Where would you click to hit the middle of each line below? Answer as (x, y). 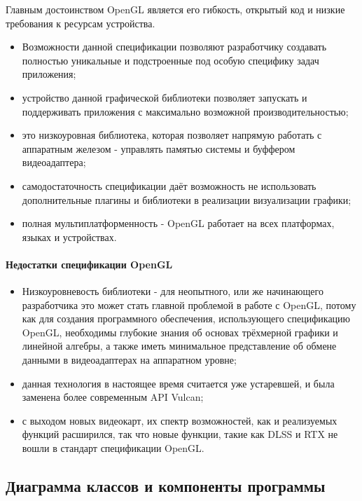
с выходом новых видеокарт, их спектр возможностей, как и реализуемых (180, 420)
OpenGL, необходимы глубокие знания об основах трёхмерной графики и (180, 332)
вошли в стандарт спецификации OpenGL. (113, 448)
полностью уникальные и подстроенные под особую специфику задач (170, 60)
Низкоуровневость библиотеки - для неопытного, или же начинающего (173, 291)
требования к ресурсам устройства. (81, 23)
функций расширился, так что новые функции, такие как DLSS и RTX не (180, 434)
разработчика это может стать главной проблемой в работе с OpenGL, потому (189, 304)
